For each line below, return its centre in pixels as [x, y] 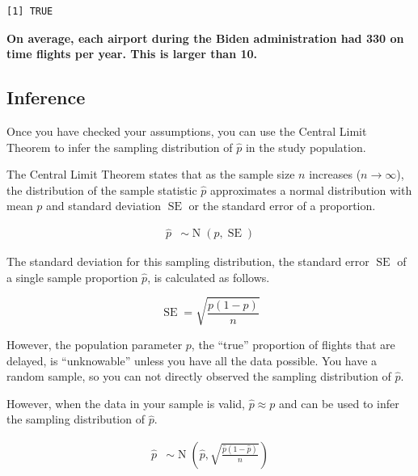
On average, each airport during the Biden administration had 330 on [205, 38]
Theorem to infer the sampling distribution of [120, 147]
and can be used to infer [339, 403]
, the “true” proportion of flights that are [293, 344]
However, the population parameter [95, 344]
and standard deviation [104, 206]
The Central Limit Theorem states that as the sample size [151, 174]
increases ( [335, 174]
